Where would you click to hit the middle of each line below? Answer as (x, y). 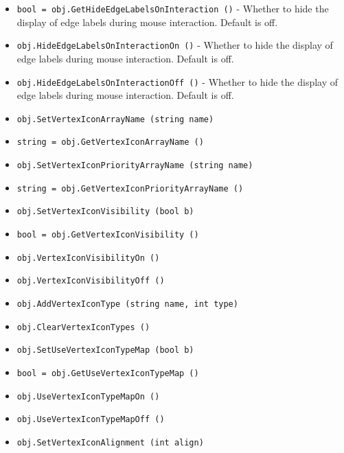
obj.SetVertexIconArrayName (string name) (115, 119)
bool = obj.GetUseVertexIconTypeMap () (108, 373)
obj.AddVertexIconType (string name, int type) (127, 304)
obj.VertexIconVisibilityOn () (88, 258)
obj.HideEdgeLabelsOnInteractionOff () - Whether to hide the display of (177, 81)
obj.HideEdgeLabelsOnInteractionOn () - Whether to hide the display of (175, 45)
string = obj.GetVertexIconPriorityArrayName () (130, 188)
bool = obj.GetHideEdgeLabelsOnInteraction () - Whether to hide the (173, 8)
